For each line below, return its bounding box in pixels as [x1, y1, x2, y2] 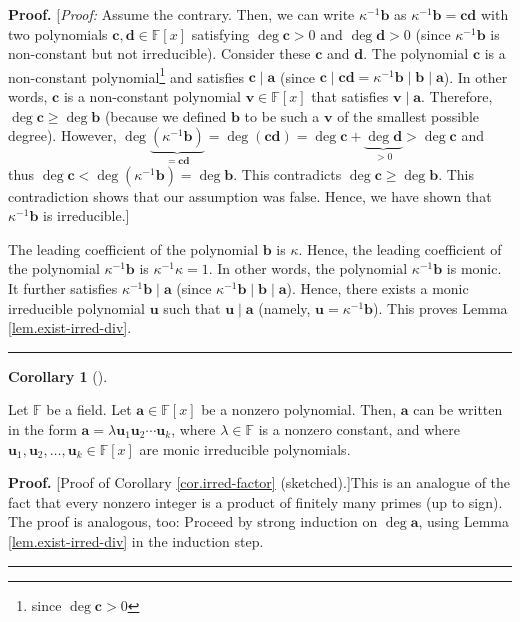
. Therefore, [421, 86, 493, 107]
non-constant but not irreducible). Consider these [8, 43, 311, 64]
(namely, [258, 297, 311, 318]
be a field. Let [46, 399, 132, 420]
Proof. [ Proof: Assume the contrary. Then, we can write [8, 4, 355, 24]
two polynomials [8, 23, 108, 44]
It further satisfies [8, 278, 118, 299]
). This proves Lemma [373, 297, 508, 318]
